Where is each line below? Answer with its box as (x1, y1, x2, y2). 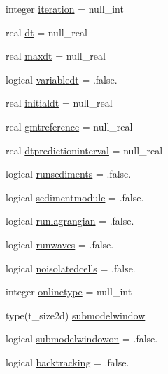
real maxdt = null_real (6, 48, 106, 63)
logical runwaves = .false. (6, 236, 114, 251)
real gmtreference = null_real (6, 119, 133, 133)
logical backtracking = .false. (6, 354, 129, 369)
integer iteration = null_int (6, 1, 124, 15)
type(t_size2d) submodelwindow (6, 307, 146, 322)
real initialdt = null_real (6, 95, 113, 110)
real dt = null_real (6, 25, 87, 39)
